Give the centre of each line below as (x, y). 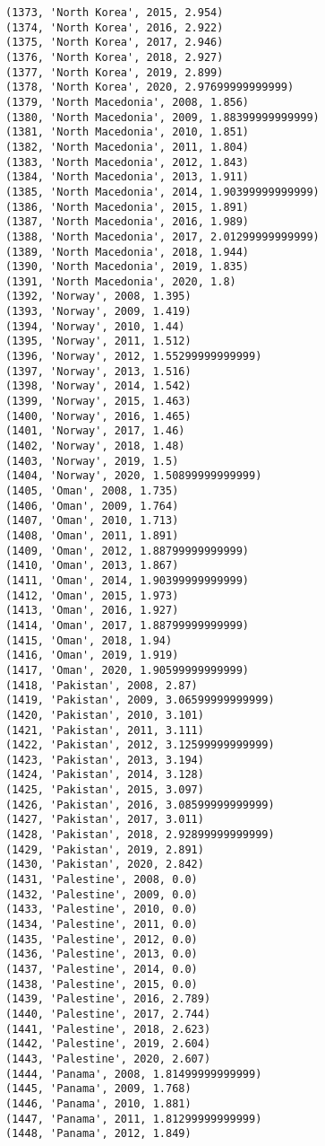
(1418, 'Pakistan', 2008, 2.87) (102, 685)
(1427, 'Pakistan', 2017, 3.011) (105, 820)
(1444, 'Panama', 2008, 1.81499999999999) (134, 1074)
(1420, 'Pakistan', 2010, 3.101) (105, 715)
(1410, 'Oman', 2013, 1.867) (92, 566)
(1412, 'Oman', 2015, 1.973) (92, 595)
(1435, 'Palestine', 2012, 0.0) (102, 939)
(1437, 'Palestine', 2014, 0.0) (102, 969)
